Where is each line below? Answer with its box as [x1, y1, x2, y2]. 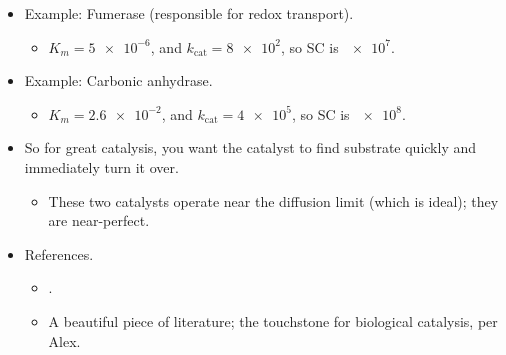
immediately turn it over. [24, 156, 179, 177]
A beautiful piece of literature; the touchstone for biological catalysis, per [48, 310, 498, 331]
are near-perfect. [48, 210, 150, 231]
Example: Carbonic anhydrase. [24, 70, 213, 91]
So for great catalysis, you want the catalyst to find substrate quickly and [24, 137, 477, 158]
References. [24, 243, 94, 264]
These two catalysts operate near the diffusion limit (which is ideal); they [48, 190, 499, 211]
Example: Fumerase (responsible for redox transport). [24, 3, 354, 23]
